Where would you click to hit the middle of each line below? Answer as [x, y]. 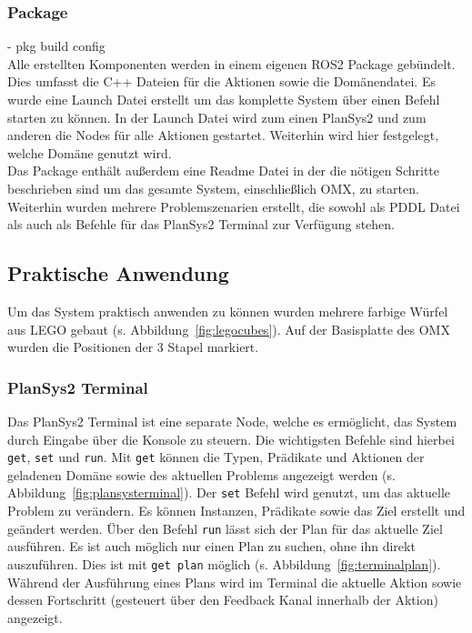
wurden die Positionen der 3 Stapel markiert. [133, 347]
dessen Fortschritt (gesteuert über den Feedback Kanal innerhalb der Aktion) [223, 600]
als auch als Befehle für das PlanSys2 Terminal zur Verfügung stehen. [201, 224]
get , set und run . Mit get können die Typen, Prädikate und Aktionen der [216, 457]
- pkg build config [56, 46]
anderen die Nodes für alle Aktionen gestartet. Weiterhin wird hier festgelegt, [223, 135]
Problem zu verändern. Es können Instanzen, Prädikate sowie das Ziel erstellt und [236, 511]
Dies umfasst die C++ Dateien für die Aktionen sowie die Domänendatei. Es [221, 81]
